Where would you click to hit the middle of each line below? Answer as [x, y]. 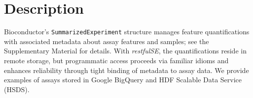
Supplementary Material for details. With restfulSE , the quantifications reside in [125, 51]
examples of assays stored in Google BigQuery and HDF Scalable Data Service [123, 80]
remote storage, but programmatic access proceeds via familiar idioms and [116, 60]
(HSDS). [17, 89]
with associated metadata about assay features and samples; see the [107, 41]
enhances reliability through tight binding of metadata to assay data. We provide [126, 70]
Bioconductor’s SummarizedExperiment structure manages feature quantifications [127, 32]
